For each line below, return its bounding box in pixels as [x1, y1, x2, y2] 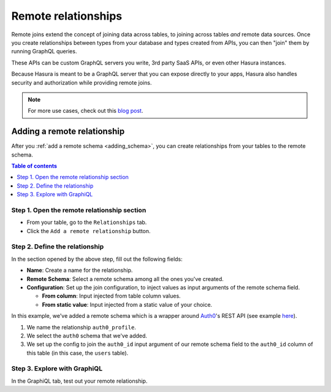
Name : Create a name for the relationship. [26, 267, 133, 274]
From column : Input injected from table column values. [42, 292, 181, 300]
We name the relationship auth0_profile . [26, 323, 136, 331]
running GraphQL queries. [11, 48, 77, 55]
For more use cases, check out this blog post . [28, 107, 143, 115]
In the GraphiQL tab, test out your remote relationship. [11, 377, 148, 385]
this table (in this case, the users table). [26, 349, 129, 356]
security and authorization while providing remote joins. [11, 79, 152, 86]
